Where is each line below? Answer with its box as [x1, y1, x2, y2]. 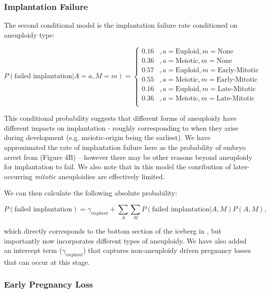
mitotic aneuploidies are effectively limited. [34, 171, 165, 181]
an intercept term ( [4, 245, 62, 255]
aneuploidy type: [4, 29, 54, 40]
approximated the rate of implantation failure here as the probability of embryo [4, 142, 246, 152]
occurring [4, 171, 33, 181]
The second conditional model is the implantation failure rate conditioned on [4, 20, 238, 30]
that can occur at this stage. [4, 257, 90, 267]
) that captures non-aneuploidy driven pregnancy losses [83, 245, 251, 255]
